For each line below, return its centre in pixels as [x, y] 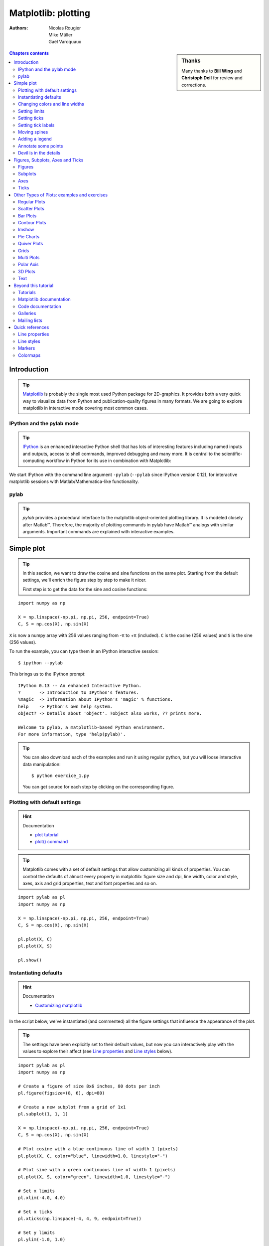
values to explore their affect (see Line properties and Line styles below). [98, 1051]
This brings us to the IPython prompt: [47, 674]
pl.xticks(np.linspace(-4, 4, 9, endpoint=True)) [80, 1219]
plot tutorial [47, 835]
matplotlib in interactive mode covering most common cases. [85, 408]
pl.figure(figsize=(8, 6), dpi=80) [62, 1093]
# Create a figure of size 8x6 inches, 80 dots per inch [89, 1086]
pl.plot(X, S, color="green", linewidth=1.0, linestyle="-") [94, 1177]
